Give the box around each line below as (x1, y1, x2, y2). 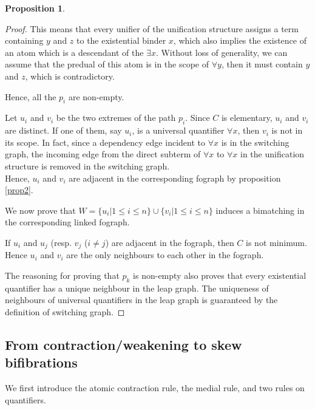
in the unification (240, 148, 305, 160)
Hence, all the (5, 90, 56, 103)
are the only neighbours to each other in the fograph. (66, 248, 264, 261)
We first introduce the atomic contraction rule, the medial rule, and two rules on (5, 381, 305, 394)
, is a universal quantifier (132, 124, 225, 137)
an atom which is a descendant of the (5, 46, 144, 58)
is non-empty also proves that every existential (133, 268, 307, 281)
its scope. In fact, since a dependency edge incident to (5, 135, 205, 148)
